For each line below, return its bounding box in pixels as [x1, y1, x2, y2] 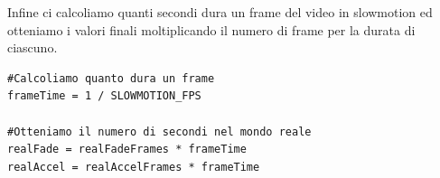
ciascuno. [7, 38, 58, 57]
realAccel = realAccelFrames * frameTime [7, 160, 260, 173]
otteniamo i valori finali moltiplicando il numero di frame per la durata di [7, 20, 416, 39]
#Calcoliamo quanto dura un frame [7, 71, 215, 85]
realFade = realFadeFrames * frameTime [7, 143, 247, 156]
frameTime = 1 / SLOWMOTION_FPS [7, 89, 201, 103]
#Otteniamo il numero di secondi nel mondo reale [7, 125, 312, 138]
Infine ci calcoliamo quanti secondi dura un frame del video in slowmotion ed [7, 3, 433, 21]
